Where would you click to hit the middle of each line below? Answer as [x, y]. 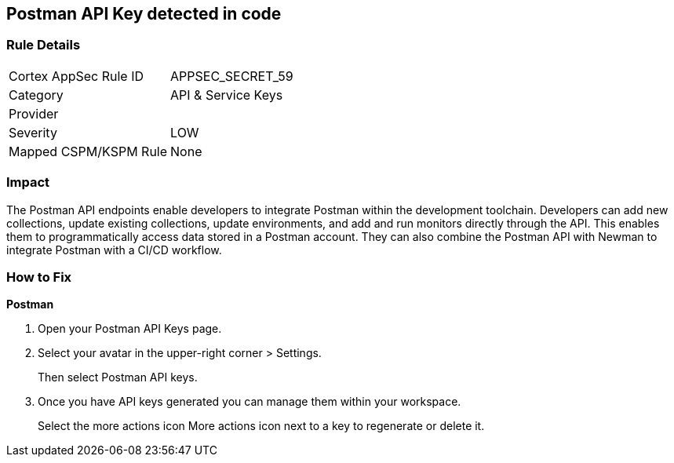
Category [36, 95]
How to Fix [39, 277]
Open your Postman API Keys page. [130, 329]
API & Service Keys [227, 95]
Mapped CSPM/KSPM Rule [88, 151]
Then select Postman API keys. [118, 377]
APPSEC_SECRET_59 [232, 76]
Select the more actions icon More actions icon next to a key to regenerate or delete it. [261, 426]
